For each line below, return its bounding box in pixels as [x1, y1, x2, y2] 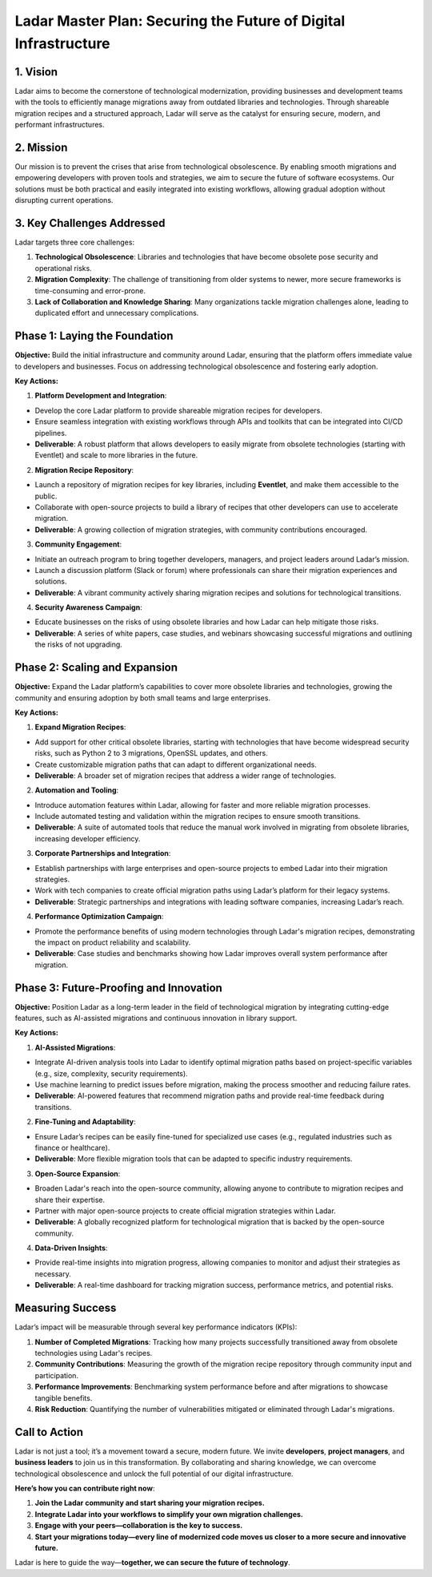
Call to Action [14, 1425, 84, 1438]
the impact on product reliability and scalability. [34, 938, 191, 947]
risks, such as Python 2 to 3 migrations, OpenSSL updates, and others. [34, 748, 268, 758]
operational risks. [34, 263, 92, 272]
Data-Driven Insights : [34, 1243, 108, 1253]
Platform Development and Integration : [34, 391, 167, 401]
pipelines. [34, 428, 67, 438]
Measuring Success [14, 1301, 117, 1315]
